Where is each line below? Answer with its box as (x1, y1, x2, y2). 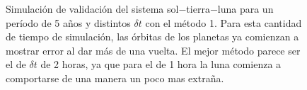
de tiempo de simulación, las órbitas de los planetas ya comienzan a (6, 29, 299, 44)
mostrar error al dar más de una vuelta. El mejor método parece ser (6, 43, 301, 57)
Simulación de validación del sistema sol (6, 1, 179, 16)
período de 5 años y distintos (6, 15, 131, 30)
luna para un (217, 1, 274, 16)
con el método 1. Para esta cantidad (145, 15, 302, 30)
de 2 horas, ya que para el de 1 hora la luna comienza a (40, 57, 282, 72)
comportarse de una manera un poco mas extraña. (6, 70, 224, 85)
